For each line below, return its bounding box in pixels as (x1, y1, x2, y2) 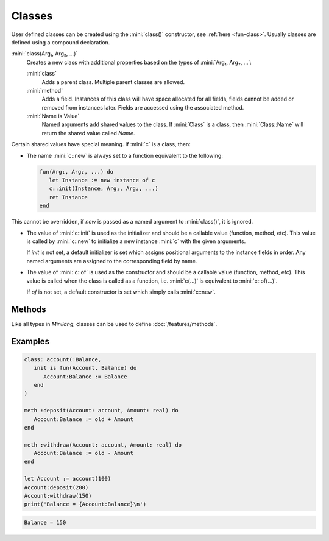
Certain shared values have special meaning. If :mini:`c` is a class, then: (11, 141, 191, 148)
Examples (11, 336, 50, 347)
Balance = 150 (24, 519, 66, 526)
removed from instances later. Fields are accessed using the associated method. (41, 104, 244, 111)
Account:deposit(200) (24, 484, 89, 490)
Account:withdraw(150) (24, 492, 92, 500)
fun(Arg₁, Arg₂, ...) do (39, 168, 114, 175)
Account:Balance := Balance (43, 373, 127, 380)
